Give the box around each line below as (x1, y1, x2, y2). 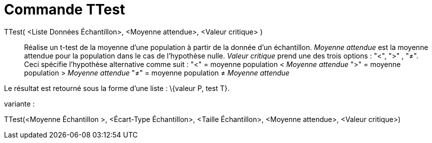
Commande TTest (4, 1, 125, 18)
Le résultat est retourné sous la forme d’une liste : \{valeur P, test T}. (4, 83, 230, 92)
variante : (4, 99, 35, 108)
